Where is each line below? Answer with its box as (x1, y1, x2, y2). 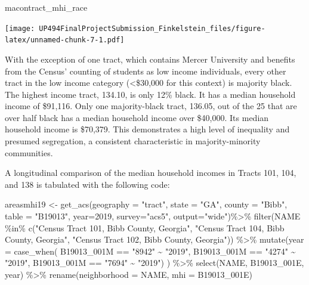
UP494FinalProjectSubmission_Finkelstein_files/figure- (39, 24, 265, 33)
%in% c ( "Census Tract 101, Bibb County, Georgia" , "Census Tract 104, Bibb (5, 221, 285, 234)
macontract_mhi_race (5, 1, 88, 13)
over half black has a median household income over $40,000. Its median (5, 111, 269, 123)
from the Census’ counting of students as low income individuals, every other (5, 64, 286, 77)
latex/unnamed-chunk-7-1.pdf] (5, 36, 125, 45)
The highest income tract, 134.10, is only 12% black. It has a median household (5, 88, 296, 100)
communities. (5, 146, 53, 159)
